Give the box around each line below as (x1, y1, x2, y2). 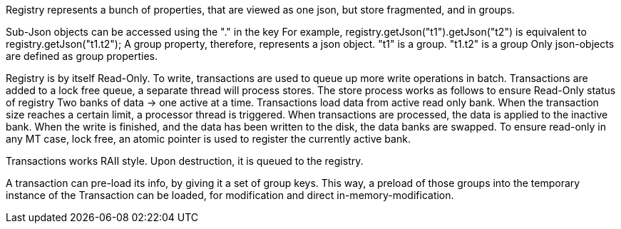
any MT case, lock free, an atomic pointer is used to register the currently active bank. (6, 133, 411, 145)
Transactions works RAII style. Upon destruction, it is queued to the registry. (6, 155, 364, 167)
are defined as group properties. (6, 50, 158, 62)
